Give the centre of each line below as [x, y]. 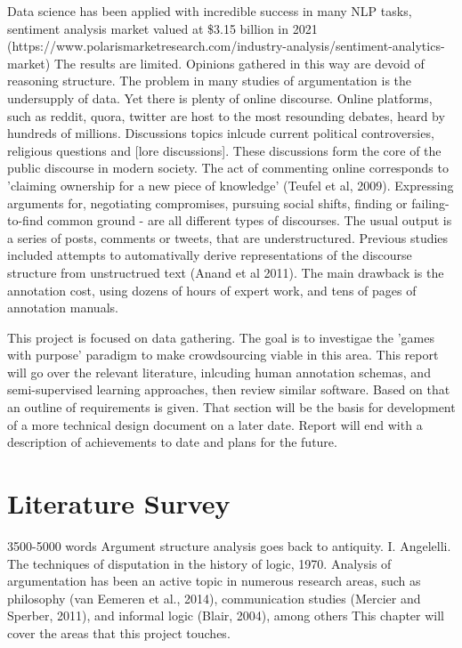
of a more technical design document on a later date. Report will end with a [215, 424]
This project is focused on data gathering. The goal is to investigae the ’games [221, 337]
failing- [430, 202]
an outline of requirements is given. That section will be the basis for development [231, 407]
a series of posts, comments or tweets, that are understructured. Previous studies [228, 237]
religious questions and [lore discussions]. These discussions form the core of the [224, 150]
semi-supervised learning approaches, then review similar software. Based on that [229, 389]
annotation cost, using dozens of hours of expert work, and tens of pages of [212, 290]
